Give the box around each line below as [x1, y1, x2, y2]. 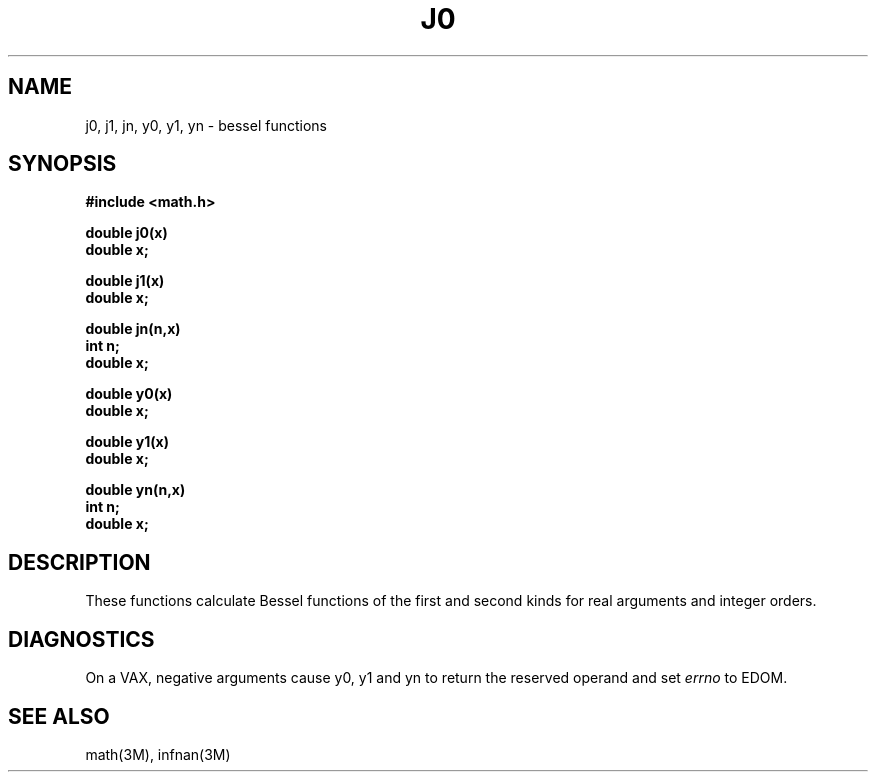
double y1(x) [85, 433, 169, 451]
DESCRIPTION [8, 549, 151, 575]
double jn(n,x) [85, 320, 181, 338]
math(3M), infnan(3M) [85, 745, 231, 763]
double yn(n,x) [85, 481, 186, 499]
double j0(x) [85, 224, 168, 242]
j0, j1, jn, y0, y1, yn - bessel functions [85, 116, 327, 134]
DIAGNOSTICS [8, 626, 155, 652]
